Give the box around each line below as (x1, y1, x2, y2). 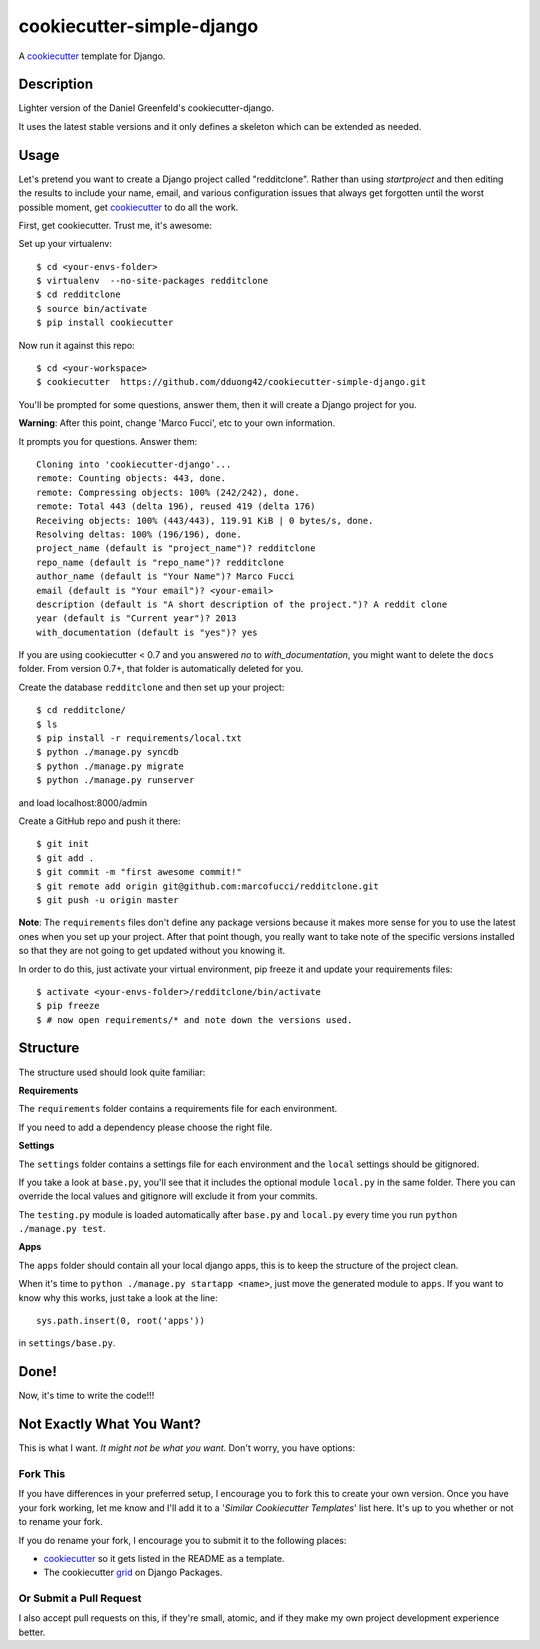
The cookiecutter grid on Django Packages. (43, 1566, 223, 1579)
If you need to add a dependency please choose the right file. (18, 1121, 273, 1133)
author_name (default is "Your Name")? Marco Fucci (36, 571, 295, 582)
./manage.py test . (18, 1223, 106, 1235)
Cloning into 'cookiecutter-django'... (36, 459, 232, 470)
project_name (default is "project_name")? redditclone (36, 543, 316, 554)
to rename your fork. (18, 1516, 104, 1528)
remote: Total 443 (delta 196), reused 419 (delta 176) (36, 501, 316, 512)
